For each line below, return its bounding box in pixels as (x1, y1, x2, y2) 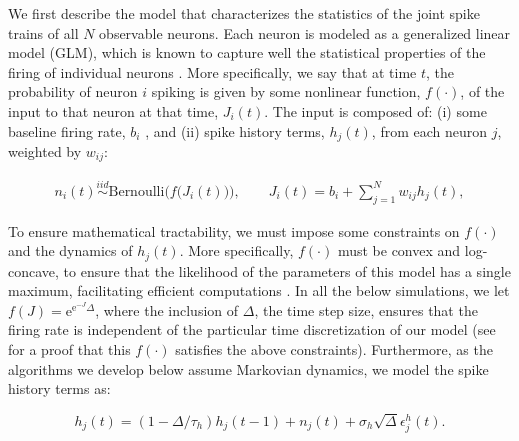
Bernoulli (108, 184, 165, 199)
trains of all (8, 22, 79, 43)
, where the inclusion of (95, 299, 239, 320)
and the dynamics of (8, 240, 133, 261)
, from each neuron (371, 120, 488, 141)
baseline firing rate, (8, 120, 126, 141)
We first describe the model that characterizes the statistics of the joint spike (8, 3, 480, 23)
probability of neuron (8, 81, 138, 102)
